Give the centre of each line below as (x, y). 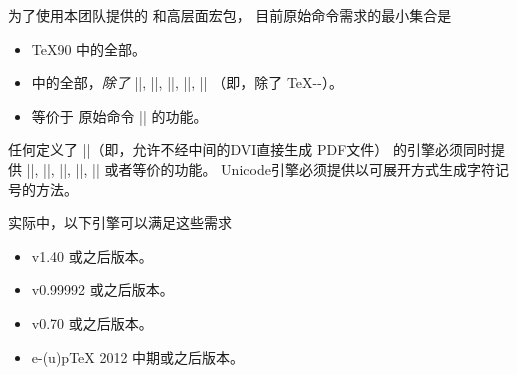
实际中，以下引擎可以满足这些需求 (120, 222)
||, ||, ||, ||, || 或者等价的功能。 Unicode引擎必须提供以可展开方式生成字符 (260, 168)
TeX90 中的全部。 (89, 48)
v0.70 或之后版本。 (92, 322)
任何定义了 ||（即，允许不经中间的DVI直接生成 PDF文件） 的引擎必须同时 (249, 149)
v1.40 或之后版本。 (92, 255)
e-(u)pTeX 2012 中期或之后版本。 (138, 356)
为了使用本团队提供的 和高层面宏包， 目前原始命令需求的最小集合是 (230, 15)
